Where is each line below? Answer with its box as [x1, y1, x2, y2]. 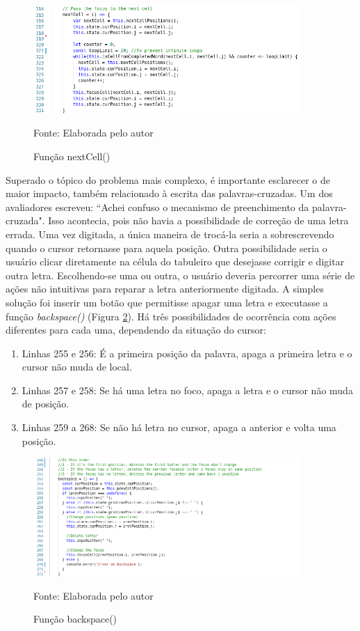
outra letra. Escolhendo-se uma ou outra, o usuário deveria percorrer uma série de [6, 267, 355, 282]
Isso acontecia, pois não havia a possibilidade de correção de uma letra [48, 213, 349, 228]
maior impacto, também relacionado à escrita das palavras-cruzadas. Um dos [6, 186, 333, 201]
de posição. [22, 396, 69, 411]
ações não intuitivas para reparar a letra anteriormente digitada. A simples [6, 281, 324, 296]
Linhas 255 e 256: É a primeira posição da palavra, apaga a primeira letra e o [22, 345, 352, 360]
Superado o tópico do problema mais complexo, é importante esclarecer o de [6, 172, 330, 187]
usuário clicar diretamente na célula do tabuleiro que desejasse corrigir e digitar [6, 254, 345, 269]
